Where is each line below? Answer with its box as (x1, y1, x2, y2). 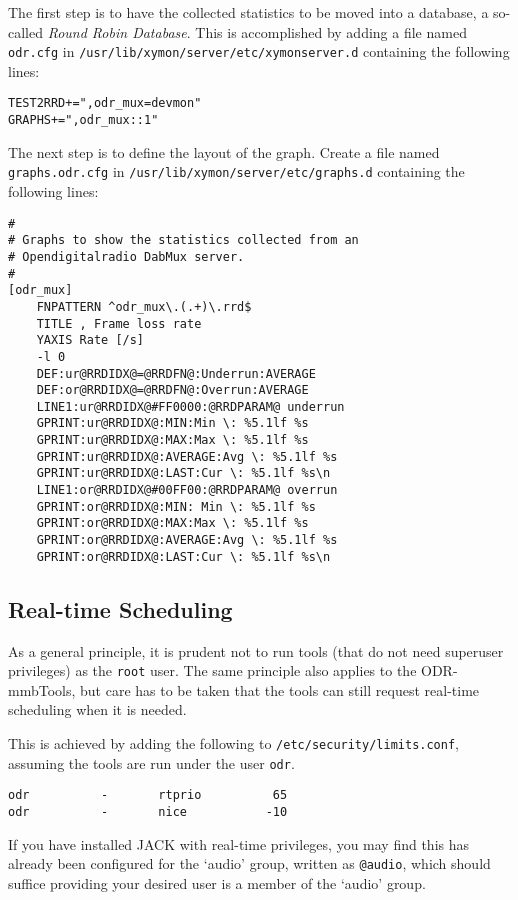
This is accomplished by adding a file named (195, 21, 467, 42)
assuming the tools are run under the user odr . (8, 752, 295, 773)
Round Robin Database (47, 21, 187, 42)
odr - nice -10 (8, 804, 288, 819)
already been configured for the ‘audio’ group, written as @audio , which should (8, 853, 491, 874)
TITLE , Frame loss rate (36, 316, 202, 331)
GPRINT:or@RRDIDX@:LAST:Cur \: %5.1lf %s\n (36, 549, 331, 564)
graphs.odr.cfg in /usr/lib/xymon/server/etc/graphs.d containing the (8, 161, 465, 182)
